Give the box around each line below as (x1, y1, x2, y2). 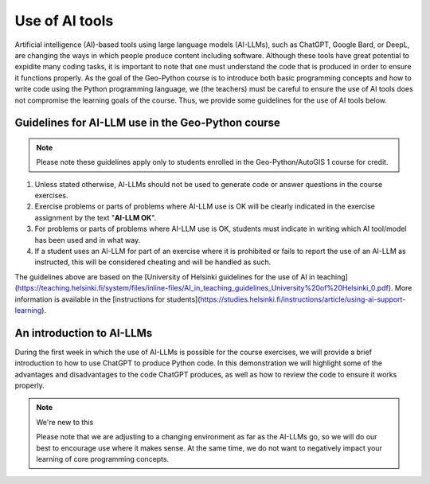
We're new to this (36, 417, 94, 427)
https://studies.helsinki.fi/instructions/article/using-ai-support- (200, 295, 406, 304)
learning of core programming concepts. (36, 455, 170, 464)
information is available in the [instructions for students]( (14, 295, 201, 304)
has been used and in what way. (34, 235, 141, 244)
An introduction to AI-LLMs (14, 326, 153, 340)
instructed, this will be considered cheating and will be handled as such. (34, 257, 272, 267)
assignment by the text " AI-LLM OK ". (34, 213, 157, 222)
